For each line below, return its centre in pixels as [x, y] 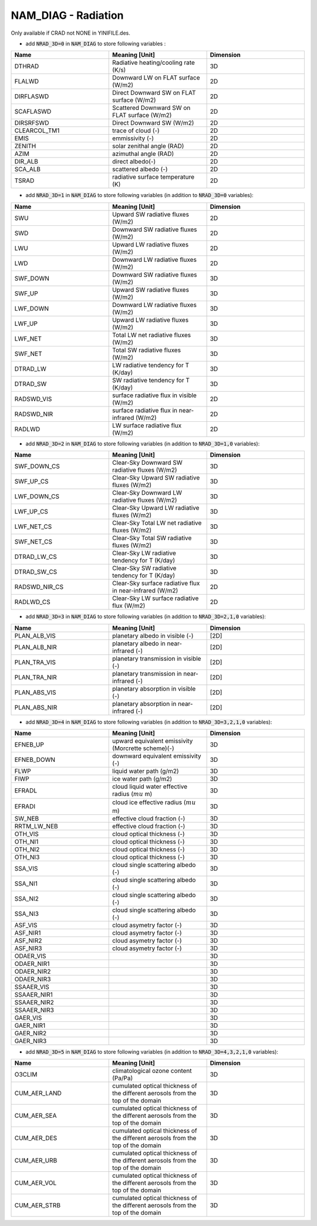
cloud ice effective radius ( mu [154, 802]
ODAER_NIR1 [32, 964]
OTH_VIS [27, 834]
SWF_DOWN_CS [37, 467]
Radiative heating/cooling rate [154, 63]
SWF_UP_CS [32, 481]
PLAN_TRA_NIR [36, 677]
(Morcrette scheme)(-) [143, 748]
